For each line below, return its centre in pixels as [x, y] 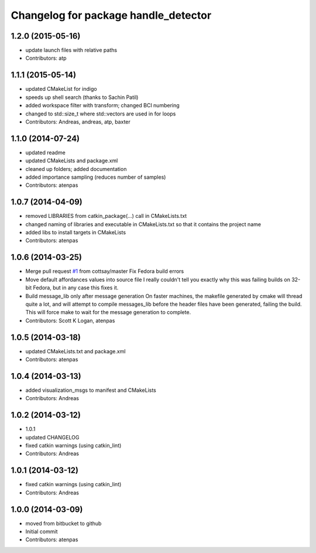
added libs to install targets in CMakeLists [75, 233]
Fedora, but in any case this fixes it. [76, 288]
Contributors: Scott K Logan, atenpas [70, 320]
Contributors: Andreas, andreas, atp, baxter [78, 122]
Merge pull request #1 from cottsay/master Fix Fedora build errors [105, 271]
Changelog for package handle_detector [111, 15]
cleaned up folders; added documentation [76, 169]
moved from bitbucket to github [63, 523]
